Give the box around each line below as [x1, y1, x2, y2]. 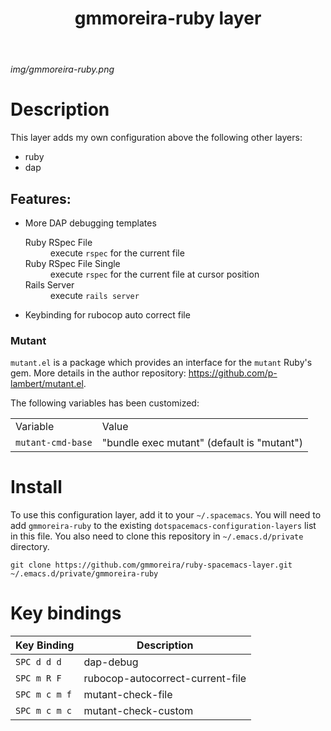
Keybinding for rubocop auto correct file [24, 308, 191, 321]
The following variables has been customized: [10, 397, 200, 409]
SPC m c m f [15, 689, 73, 701]
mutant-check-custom [83, 704, 194, 718]
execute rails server [49, 289, 140, 301]
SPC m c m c [15, 705, 73, 717]
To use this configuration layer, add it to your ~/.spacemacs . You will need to [10, 509, 322, 521]
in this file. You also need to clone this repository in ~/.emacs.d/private [10, 530, 304, 542]
